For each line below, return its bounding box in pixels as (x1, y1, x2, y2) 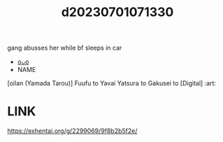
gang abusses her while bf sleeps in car (7, 43, 122, 52)
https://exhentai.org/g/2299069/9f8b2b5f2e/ (7, 127, 138, 135)
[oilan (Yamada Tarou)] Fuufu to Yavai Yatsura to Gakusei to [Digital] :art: (7, 79, 217, 87)
